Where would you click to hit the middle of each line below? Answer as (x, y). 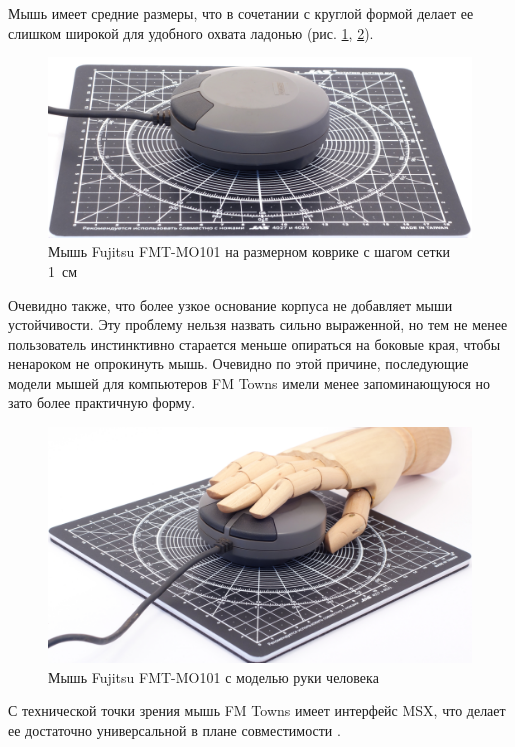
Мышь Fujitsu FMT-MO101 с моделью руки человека (213, 676)
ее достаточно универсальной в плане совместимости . (174, 729)
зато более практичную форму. (102, 402)
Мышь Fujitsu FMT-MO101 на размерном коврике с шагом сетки (249, 251)
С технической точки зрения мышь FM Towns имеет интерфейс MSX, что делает (257, 710)
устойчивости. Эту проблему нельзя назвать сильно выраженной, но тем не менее (258, 324)
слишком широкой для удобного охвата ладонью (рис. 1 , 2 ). (191, 32)
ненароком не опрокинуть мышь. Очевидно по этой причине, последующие (238, 363)
